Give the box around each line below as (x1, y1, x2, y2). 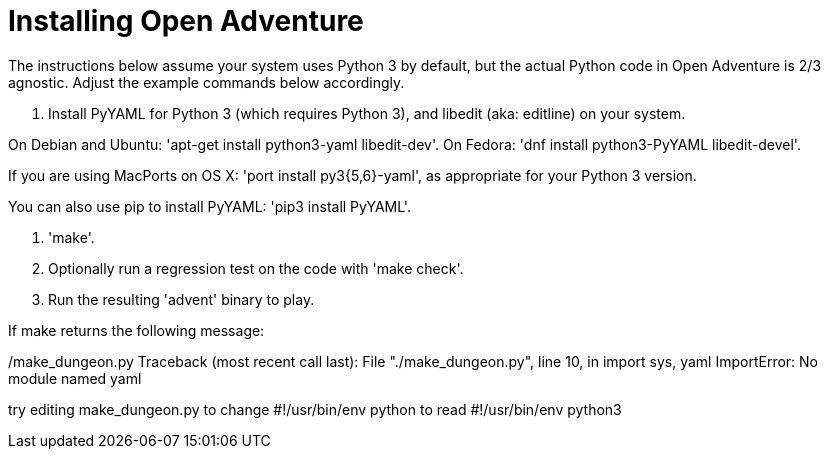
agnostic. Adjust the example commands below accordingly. (8, 73, 405, 91)
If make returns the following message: (8, 321, 265, 339)
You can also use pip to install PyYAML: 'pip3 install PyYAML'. (8, 197, 411, 215)
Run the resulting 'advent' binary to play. (48, 290, 315, 308)
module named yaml (8, 369, 142, 387)
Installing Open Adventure (8, 4, 364, 38)
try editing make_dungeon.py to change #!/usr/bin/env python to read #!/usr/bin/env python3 (8, 400, 622, 418)
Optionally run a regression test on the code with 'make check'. (48, 259, 464, 277)
